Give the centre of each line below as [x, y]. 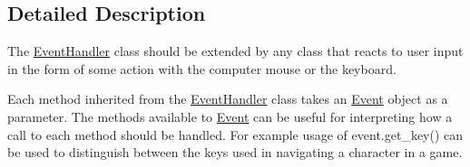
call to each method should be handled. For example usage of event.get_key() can [235, 134]
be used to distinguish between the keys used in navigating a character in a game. [235, 152]
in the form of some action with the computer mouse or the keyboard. [202, 68]
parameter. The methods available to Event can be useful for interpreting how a [230, 116]
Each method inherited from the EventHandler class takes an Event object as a [228, 99]
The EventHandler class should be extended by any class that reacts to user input [235, 51]
